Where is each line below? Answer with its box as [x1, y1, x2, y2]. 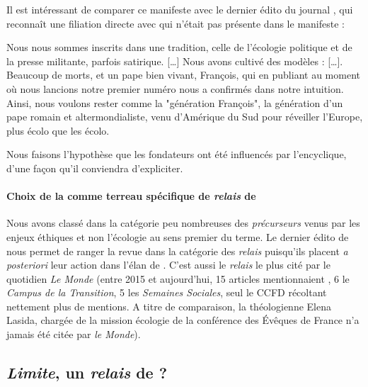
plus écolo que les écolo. [6, 123, 110, 138]
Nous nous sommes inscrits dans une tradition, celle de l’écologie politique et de [6, 40, 352, 55]
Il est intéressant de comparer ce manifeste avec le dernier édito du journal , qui [6, 2, 353, 16]
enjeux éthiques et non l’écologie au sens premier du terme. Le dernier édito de [6, 229, 349, 244]
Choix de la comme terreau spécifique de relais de [6, 189, 256, 203]
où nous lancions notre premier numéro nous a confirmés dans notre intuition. [6, 81, 344, 96]
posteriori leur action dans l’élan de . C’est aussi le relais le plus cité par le [6, 257, 330, 272]
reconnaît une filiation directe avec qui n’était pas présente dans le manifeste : [6, 16, 345, 30]
